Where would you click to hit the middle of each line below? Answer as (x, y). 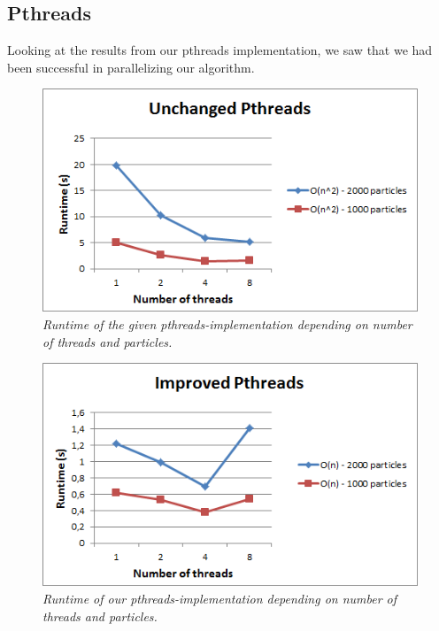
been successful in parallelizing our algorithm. (131, 67)
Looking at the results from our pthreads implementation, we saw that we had (220, 50)
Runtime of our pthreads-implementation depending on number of (220, 598)
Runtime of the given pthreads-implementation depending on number (227, 324)
